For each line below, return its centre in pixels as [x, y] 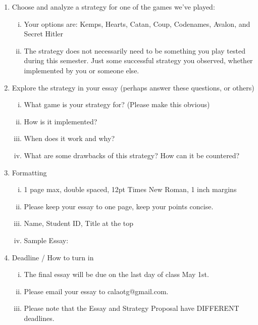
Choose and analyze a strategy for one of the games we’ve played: [113, 7]
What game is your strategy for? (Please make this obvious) [117, 104]
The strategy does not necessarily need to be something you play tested [135, 50]
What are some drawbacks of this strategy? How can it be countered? [132, 155]
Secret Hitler [44, 34]
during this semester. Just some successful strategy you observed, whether [138, 60]
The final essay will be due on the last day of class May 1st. [116, 274]
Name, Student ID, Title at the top [79, 223]
